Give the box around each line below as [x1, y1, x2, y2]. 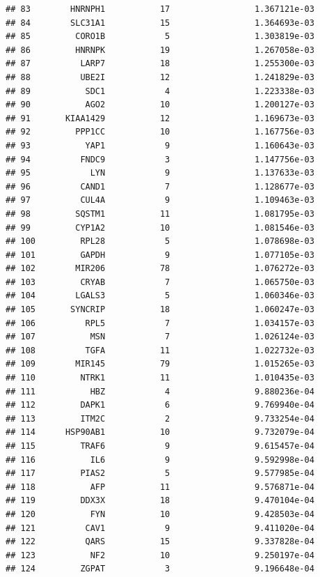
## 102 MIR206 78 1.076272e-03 [6, 263, 314, 274]
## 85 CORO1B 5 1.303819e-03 [6, 31, 314, 42]
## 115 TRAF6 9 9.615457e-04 [6, 441, 314, 451]
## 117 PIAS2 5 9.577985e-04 [6, 468, 314, 479]
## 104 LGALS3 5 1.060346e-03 [6, 291, 314, 301]
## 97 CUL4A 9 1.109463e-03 [6, 195, 314, 206]
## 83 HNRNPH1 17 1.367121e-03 [6, 4, 314, 14]
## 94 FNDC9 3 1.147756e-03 [6, 154, 314, 164]
